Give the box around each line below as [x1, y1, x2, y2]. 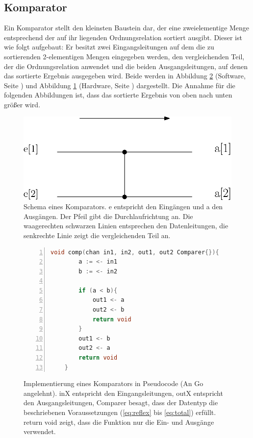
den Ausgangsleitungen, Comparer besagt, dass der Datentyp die [24, 397, 218, 408]
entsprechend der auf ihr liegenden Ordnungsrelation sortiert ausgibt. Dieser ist [4, 32, 242, 42]
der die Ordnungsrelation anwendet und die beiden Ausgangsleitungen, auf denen [4, 61, 248, 71]
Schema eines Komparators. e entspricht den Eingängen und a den [24, 201, 223, 212]
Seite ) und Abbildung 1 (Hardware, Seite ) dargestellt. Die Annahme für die [4, 80, 235, 90]
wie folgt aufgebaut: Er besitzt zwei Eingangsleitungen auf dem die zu [4, 42, 214, 52]
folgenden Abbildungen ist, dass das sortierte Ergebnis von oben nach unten [4, 90, 232, 100]
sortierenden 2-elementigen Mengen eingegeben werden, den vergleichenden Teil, [4, 51, 245, 61]
